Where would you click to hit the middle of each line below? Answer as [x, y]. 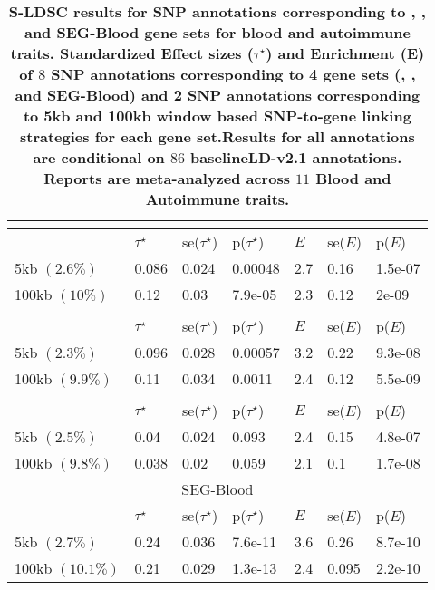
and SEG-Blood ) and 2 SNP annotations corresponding [217, 95]
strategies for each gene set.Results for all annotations [217, 136]
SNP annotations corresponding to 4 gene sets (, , [233, 74]
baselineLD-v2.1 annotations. [296, 157]
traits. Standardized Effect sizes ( [132, 53]
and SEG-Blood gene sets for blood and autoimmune [217, 32]
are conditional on [99, 157]
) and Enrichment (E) [345, 53]
